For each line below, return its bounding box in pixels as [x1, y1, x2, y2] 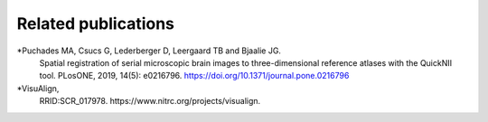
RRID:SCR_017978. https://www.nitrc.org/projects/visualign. [39, 96, 261, 107]
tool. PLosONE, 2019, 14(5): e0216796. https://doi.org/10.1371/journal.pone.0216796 [39, 70, 350, 81]
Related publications [16, 14, 175, 33]
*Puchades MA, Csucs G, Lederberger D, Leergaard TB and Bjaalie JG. [16, 45, 282, 56]
